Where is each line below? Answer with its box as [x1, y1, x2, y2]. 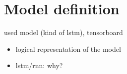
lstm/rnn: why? [15, 60, 63, 71]
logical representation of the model [15, 43, 121, 54]
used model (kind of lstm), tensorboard [4, 27, 123, 37]
